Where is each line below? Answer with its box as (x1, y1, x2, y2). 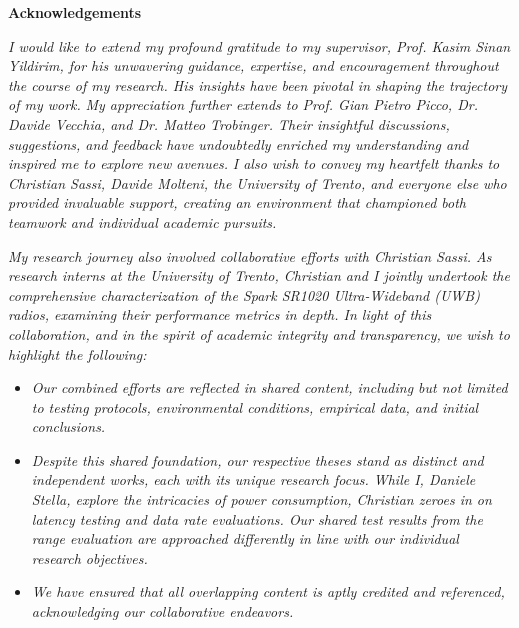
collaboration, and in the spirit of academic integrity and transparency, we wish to (8, 323, 510, 344)
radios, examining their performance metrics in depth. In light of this (8, 304, 432, 325)
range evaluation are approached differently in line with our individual (31, 528, 459, 549)
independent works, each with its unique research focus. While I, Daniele (31, 469, 476, 490)
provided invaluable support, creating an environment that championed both (8, 192, 466, 213)
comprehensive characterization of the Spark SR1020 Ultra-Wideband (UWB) (8, 284, 480, 305)
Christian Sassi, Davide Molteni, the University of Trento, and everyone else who (8, 172, 507, 193)
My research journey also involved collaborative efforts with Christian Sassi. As (8, 245, 492, 266)
